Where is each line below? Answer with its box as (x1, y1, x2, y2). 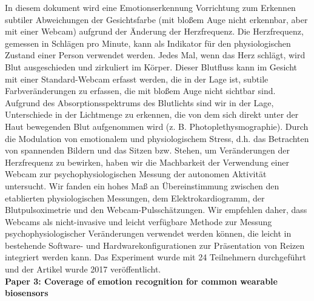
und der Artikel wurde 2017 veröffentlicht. (5, 263, 161, 276)
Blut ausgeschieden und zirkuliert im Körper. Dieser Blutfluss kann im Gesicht (5, 60, 298, 73)
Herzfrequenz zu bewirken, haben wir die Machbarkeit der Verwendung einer (5, 155, 289, 168)
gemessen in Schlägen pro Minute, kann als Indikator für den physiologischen (5, 36, 291, 49)
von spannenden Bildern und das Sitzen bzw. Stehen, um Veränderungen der (5, 144, 290, 157)
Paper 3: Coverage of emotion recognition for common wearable (5, 274, 278, 287)
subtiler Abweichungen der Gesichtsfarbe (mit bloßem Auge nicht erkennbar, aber (5, 13, 308, 25)
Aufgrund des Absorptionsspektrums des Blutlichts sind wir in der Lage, (5, 96, 274, 109)
